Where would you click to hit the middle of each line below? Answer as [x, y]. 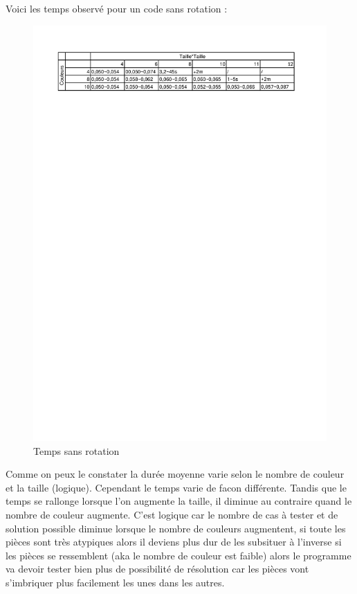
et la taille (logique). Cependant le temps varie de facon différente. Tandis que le [176, 487]
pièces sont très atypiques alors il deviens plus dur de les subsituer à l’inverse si [174, 542]
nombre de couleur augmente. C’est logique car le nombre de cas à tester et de [172, 515]
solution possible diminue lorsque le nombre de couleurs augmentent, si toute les [176, 528]
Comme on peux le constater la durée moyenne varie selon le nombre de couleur [175, 474]
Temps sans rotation [76, 450]
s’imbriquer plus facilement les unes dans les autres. [115, 583]
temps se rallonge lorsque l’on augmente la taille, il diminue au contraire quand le [179, 501]
